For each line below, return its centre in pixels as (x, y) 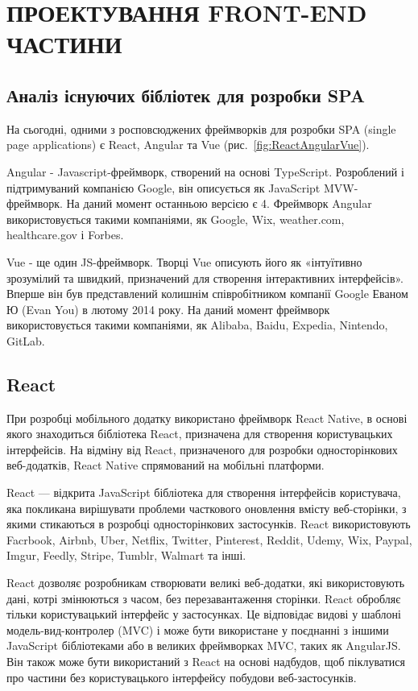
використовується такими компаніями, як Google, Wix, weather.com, (176, 219)
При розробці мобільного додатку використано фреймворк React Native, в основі (207, 418)
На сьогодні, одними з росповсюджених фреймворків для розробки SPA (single (201, 128)
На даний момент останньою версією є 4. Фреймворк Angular (219, 203)
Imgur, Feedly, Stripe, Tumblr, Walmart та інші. (126, 555)
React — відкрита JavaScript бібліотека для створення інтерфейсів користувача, (204, 492)
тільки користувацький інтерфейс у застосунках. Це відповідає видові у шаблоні (204, 614)
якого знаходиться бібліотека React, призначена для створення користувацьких (200, 434)
